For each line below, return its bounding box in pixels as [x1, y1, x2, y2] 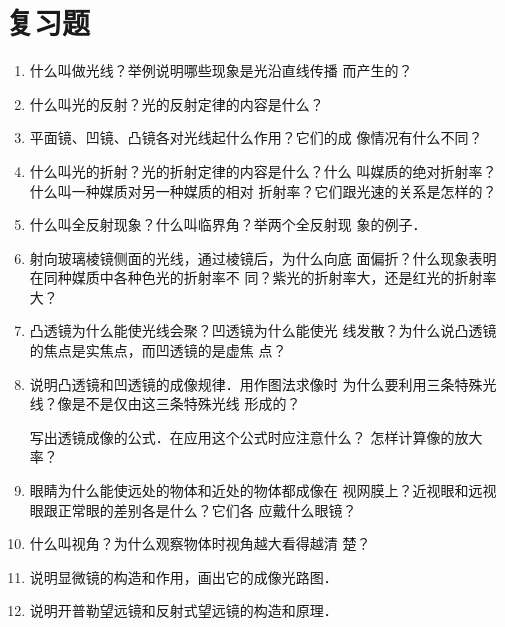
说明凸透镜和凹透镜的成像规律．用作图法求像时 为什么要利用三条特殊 [29, 373, 483, 394]
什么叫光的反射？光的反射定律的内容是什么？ [29, 93, 324, 114]
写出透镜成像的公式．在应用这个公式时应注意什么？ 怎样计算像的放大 [29, 426, 483, 447]
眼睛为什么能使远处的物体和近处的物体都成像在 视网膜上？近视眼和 [29, 480, 469, 501]
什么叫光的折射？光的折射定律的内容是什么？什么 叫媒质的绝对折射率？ [29, 160, 497, 181]
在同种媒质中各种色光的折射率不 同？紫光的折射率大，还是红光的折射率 [29, 267, 497, 288]
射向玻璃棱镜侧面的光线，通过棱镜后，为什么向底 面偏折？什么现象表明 [29, 247, 497, 268]
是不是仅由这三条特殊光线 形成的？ [71, 393, 301, 414]
